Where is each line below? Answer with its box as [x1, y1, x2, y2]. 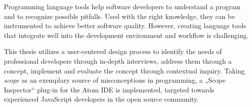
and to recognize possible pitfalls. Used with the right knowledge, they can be [4, 11, 235, 21]
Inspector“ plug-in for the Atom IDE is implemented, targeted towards [4, 84, 215, 94]
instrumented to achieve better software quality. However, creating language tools [4, 20, 246, 31]
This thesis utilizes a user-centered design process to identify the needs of [4, 46, 222, 56]
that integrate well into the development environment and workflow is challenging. [4, 30, 249, 40]
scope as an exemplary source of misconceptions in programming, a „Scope [4, 75, 226, 85]
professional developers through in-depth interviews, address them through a [4, 55, 232, 66]
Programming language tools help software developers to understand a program [4, 1, 241, 11]
